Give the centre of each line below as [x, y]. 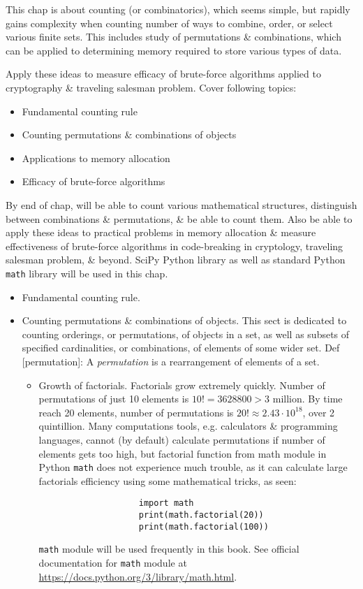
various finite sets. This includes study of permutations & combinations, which [173, 37]
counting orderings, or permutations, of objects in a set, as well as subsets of [186, 334]
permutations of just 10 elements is [114, 399]
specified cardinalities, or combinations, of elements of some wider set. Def [181, 348]
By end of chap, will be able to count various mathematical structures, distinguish [181, 204]
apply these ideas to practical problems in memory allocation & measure [161, 232]
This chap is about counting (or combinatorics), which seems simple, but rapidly [178, 9]
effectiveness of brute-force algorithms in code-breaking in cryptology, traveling [175, 246]
